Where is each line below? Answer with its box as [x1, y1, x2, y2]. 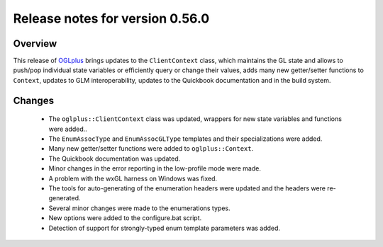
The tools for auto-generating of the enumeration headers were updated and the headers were [48, 184, 326, 193]
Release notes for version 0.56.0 [13, 11, 210, 26]
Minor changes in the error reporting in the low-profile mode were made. [48, 164, 262, 173]
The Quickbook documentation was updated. [48, 154, 181, 163]
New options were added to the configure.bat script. [48, 214, 202, 222]
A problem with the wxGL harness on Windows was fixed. [48, 174, 218, 183]
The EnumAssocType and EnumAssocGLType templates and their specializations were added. [48, 134, 323, 143]
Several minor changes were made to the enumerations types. [48, 204, 231, 212]
